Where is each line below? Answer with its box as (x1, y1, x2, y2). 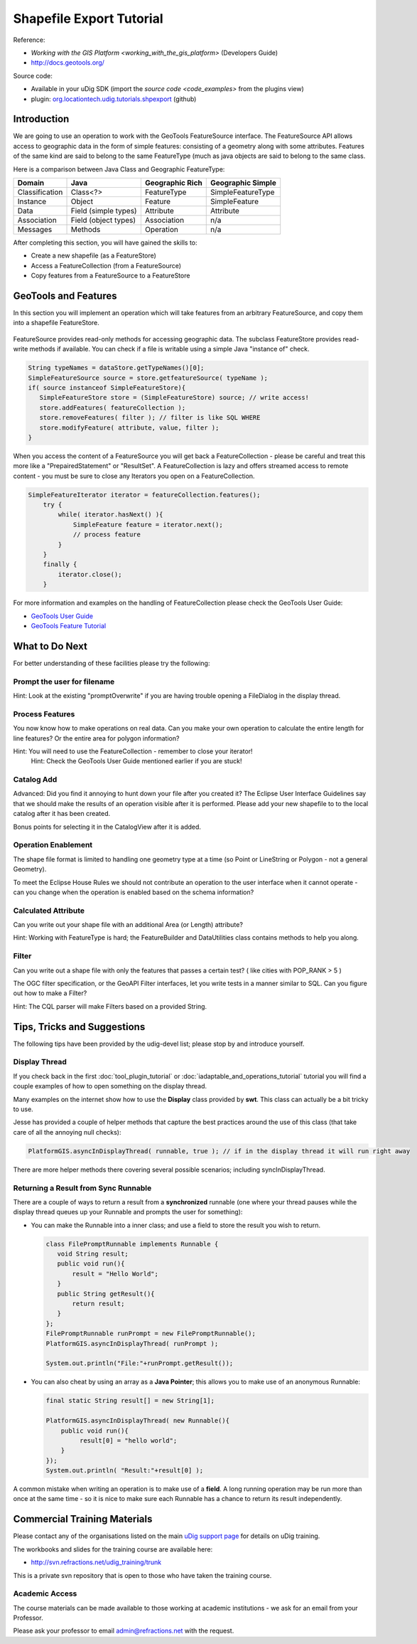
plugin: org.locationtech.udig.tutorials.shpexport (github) (31, 95, 197, 103)
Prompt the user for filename (13, 677, 115, 686)
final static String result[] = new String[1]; (45, 1396, 215, 1405)
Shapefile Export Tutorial (13, 11, 163, 26)
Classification (17, 187, 63, 197)
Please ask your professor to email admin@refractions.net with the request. (13, 1626, 234, 1635)
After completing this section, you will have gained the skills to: (13, 238, 198, 247)
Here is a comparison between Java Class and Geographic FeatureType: (13, 164, 225, 174)
